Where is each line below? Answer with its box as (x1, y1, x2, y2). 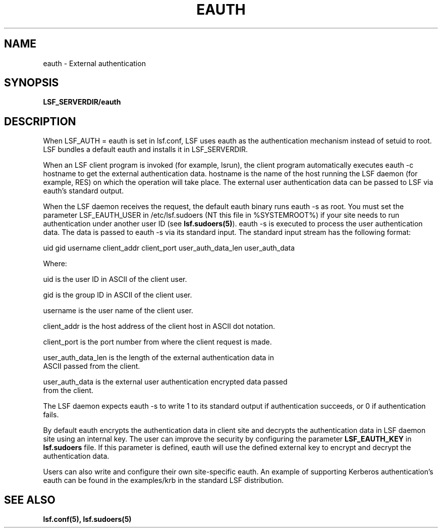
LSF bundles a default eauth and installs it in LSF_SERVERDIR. (43, 145, 248, 154)
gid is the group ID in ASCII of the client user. (43, 291, 192, 300)
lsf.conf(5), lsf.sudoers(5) (43, 515, 132, 524)
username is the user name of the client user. (43, 306, 193, 315)
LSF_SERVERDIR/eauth (43, 98, 121, 107)
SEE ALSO (4, 493, 56, 506)
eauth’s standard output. (43, 186, 124, 196)
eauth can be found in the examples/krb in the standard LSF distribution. (43, 476, 284, 485)
